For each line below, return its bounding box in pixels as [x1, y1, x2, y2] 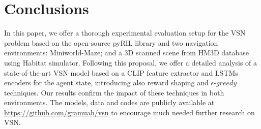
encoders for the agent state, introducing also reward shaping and [4, 77, 209, 88]
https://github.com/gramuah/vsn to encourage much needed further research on [4, 107, 255, 117]
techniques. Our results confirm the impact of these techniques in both [4, 87, 224, 98]
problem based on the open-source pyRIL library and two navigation [4, 37, 218, 48]
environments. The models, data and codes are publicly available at [4, 97, 215, 108]
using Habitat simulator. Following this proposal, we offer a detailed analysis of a [4, 57, 257, 68]
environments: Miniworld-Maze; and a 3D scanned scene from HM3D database [4, 47, 249, 58]
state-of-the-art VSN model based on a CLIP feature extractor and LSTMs [4, 67, 238, 78]
